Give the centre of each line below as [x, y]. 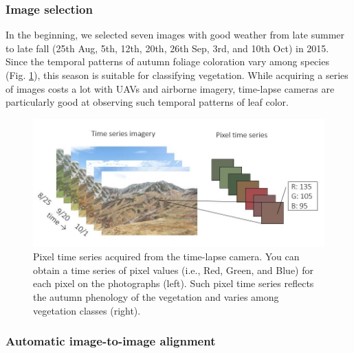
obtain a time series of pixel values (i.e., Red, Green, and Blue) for [173, 270]
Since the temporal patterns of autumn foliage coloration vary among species [167, 61]
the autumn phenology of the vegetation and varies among [156, 296]
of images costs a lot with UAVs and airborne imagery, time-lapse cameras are [170, 88]
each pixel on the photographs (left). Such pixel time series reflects [174, 283]
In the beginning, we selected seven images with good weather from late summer [175, 35]
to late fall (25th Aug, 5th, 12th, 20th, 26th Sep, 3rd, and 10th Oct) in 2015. [167, 48]
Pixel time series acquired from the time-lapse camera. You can [166, 257]
